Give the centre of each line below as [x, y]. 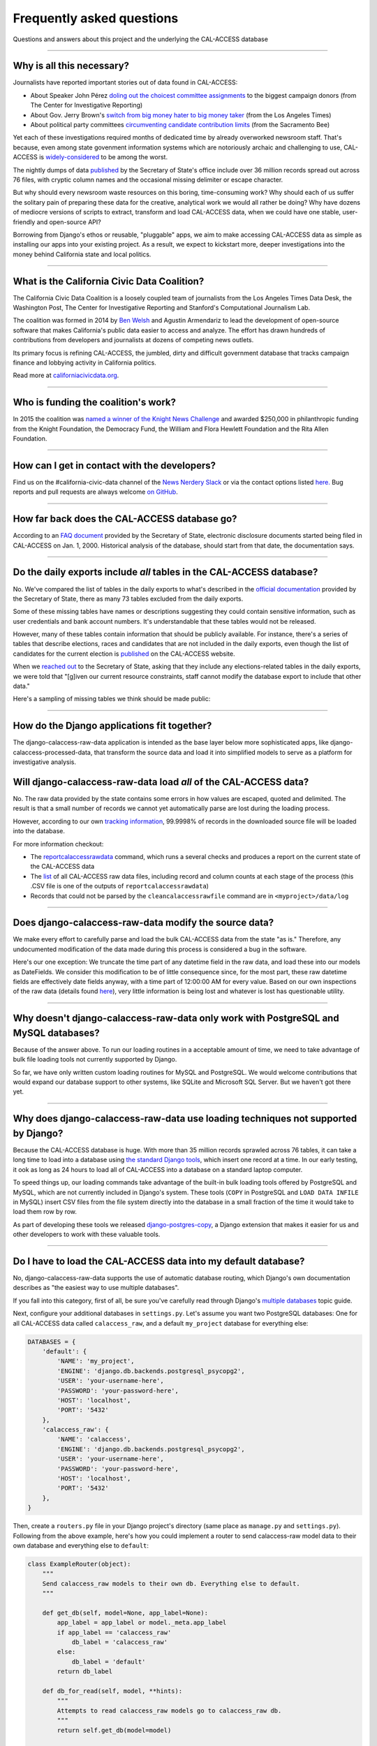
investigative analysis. [45, 762]
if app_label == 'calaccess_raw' [114, 1632]
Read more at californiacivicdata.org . [66, 375]
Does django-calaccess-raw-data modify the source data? [143, 923]
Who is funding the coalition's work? [95, 403]
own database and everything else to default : [81, 1545]
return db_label [85, 1672]
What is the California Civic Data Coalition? [109, 281]
